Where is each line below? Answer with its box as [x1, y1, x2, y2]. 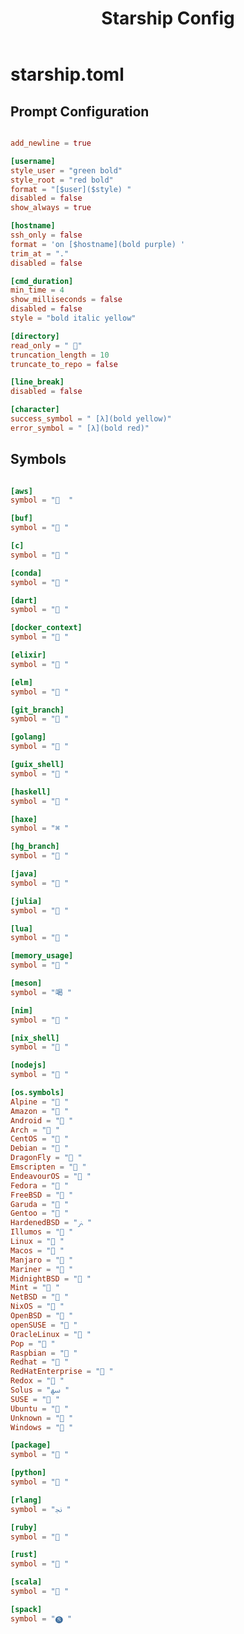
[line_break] [10, 377, 65, 387]
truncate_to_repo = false [10, 359, 118, 369]
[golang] [10, 732, 47, 742]
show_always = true [10, 203, 92, 213]
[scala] [10, 1577, 43, 1587]
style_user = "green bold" [10, 165, 123, 176]
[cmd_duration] [10, 276, 74, 286]
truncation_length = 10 [10, 350, 110, 360]
